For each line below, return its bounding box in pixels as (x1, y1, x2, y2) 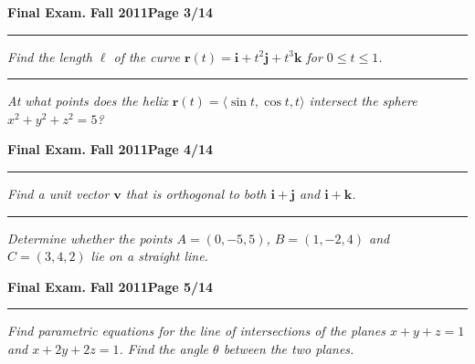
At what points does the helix (7, 91, 168, 110)
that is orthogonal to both (125, 183, 267, 203)
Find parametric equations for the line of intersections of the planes (7, 321, 385, 340)
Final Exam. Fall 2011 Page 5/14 (7, 276, 214, 296)
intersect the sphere (309, 91, 417, 110)
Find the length (7, 47, 92, 66)
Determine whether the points (7, 228, 173, 247)
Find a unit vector (7, 183, 110, 203)
